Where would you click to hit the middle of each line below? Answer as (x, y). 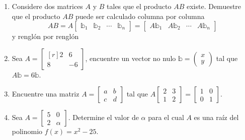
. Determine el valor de (103, 117)
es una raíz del (216, 117)
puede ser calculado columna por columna (140, 16)
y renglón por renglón (45, 36)
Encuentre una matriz (46, 94)
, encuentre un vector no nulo (131, 58)
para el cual (166, 117)
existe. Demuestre (214, 6)
